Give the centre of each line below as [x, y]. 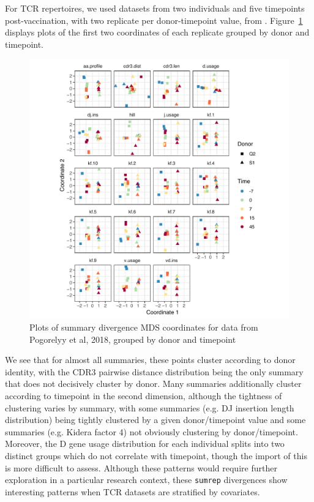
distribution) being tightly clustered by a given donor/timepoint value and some [155, 420]
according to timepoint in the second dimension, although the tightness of [144, 395]
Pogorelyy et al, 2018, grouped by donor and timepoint [133, 339]
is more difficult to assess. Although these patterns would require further [141, 467]
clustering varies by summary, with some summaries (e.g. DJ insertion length [150, 407]
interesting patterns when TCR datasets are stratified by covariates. [133, 491]
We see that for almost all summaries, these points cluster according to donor [150, 360]
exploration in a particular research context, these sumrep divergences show [146, 480]
